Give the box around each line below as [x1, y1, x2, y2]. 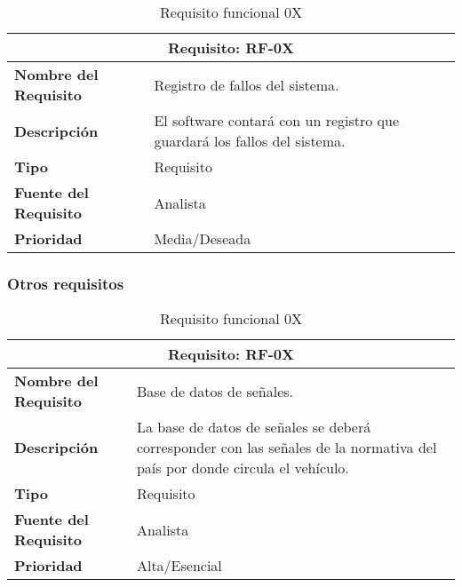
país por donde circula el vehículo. [136, 457, 349, 479]
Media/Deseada [154, 228, 251, 249]
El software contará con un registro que [154, 110, 400, 131]
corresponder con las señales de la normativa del [136, 437, 437, 458]
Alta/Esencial [136, 555, 222, 576]
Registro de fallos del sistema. [154, 74, 339, 95]
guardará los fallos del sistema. [154, 131, 346, 151]
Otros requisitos [7, 272, 124, 294]
